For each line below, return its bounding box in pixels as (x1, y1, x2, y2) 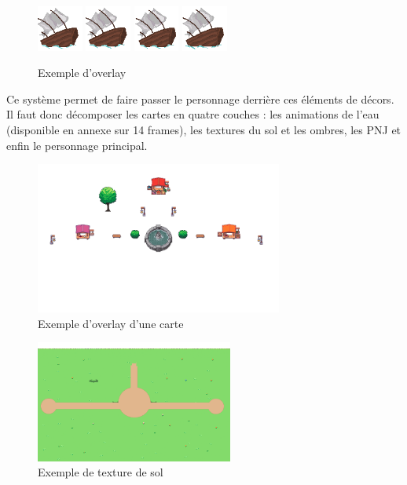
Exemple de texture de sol (38, 464, 163, 480)
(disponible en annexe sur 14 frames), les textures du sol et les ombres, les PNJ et (6, 122, 401, 138)
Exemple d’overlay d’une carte (38, 315, 184, 331)
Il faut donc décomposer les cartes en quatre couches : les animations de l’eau (6, 106, 379, 122)
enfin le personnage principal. (6, 137, 148, 153)
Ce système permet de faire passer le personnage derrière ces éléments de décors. (6, 90, 394, 107)
